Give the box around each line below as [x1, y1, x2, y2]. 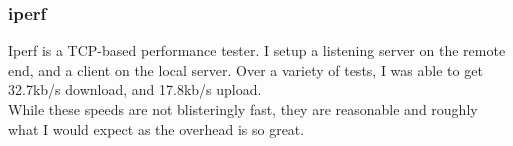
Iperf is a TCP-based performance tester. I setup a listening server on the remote [8, 40, 506, 61]
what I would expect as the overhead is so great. [8, 118, 305, 139]
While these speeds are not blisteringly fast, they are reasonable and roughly [8, 99, 478, 119]
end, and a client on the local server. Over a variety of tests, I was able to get [8, 59, 483, 80]
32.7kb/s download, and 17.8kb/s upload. [8, 79, 262, 100]
